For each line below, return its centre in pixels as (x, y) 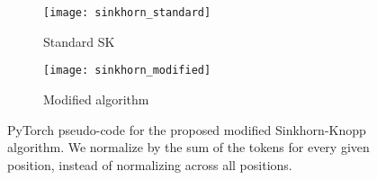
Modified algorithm (96, 99)
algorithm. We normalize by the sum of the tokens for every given (188, 147)
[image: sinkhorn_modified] (127, 71)
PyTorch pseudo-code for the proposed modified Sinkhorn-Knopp (187, 129)
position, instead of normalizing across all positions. (150, 164)
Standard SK (79, 41)
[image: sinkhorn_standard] (127, 13)
